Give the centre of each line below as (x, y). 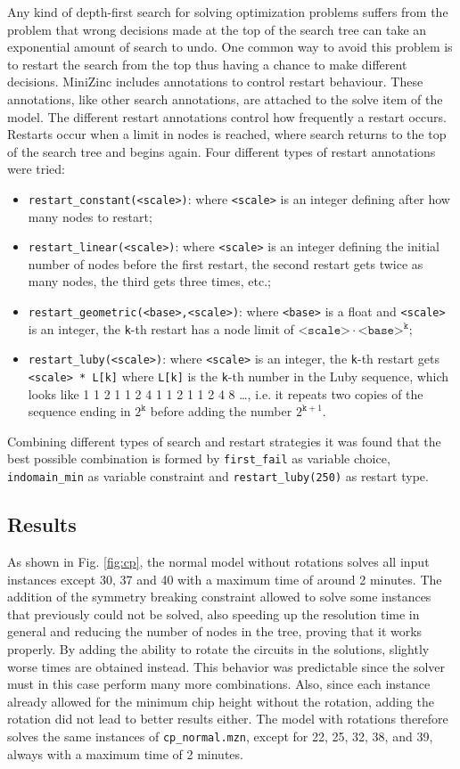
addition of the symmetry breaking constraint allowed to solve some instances (219, 597)
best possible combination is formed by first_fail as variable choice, (199, 458)
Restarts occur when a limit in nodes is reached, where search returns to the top (227, 134)
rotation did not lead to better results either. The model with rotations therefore (228, 719)
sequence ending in (79, 411)
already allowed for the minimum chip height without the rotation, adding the (221, 701)
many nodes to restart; (90, 216)
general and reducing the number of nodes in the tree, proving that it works (215, 631)
